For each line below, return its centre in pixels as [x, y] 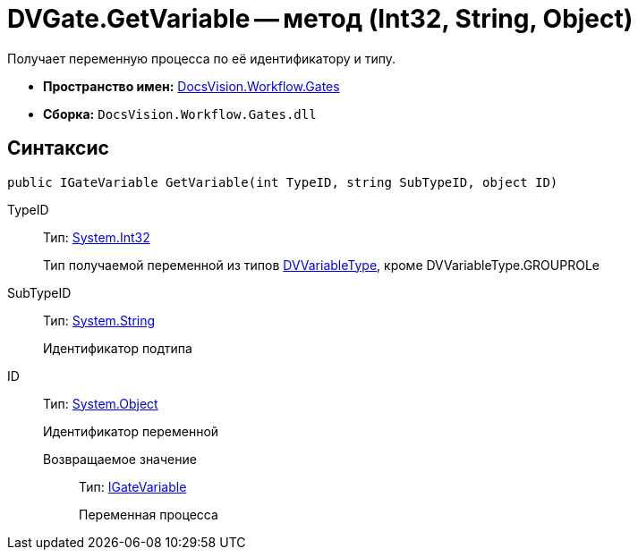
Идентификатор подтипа [118, 348]
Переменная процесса [149, 514]
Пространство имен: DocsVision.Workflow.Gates [191, 86]
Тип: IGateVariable [133, 486]
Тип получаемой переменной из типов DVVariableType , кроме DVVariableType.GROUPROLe [321, 265]
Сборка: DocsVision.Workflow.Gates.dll [180, 114]
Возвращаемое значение [120, 459]
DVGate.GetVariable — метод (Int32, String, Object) [320, 19]
